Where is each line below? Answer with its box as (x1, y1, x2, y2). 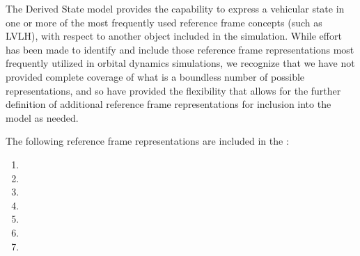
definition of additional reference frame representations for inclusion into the (6, 97, 331, 111)
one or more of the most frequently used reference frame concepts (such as (6, 15, 322, 29)
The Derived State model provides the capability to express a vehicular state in (6, 1, 345, 15)
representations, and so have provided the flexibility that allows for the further (6, 83, 341, 97)
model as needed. (6, 110, 79, 125)
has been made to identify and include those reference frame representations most (6, 42, 354, 56)
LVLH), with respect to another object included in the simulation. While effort (6, 29, 342, 43)
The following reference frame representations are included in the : (6, 134, 289, 148)
